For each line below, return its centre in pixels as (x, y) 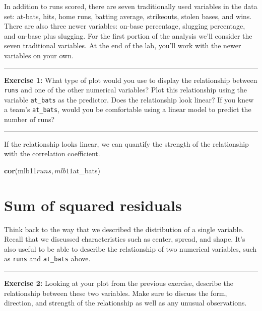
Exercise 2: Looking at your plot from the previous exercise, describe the (119, 283)
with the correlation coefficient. (52, 153)
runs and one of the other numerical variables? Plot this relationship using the (125, 90)
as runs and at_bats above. (47, 258)
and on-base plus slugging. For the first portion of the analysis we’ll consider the (128, 35)
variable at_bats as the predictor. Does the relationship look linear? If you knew (129, 99)
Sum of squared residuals (93, 205)
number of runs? (29, 119)
